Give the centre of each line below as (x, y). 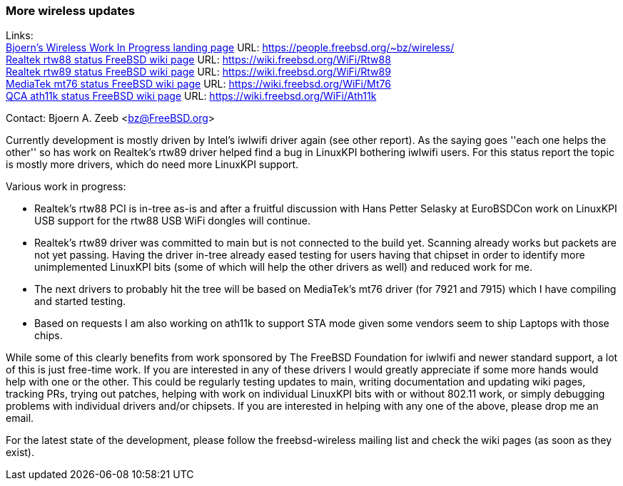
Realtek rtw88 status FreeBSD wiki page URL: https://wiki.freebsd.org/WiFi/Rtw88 (198, 60)
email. (20, 418)
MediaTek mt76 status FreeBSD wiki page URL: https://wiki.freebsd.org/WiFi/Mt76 (198, 84)
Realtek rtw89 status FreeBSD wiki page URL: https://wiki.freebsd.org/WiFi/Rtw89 (198, 72)
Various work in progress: (66, 187)
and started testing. (80, 301)
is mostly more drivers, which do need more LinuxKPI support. (152, 165)
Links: (20, 36)
